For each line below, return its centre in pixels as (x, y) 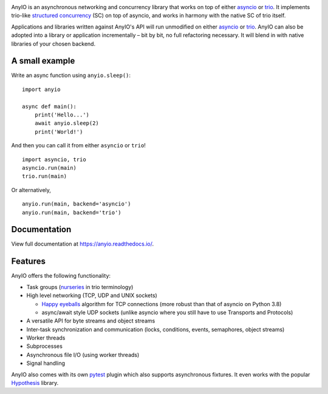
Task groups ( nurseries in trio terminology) (80, 287)
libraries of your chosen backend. (53, 44)
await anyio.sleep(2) (67, 123)
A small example (43, 61)
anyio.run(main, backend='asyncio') (77, 204)
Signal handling (46, 363)
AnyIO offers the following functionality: (61, 276)
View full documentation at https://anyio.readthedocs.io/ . (83, 244)
